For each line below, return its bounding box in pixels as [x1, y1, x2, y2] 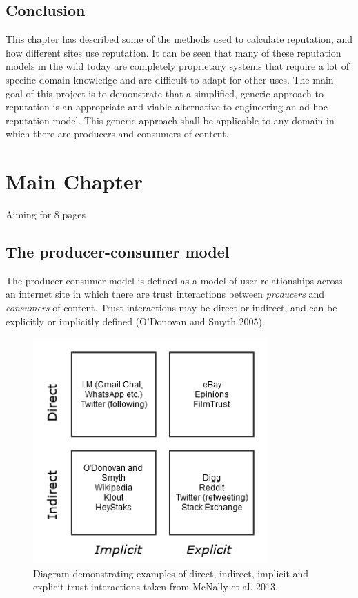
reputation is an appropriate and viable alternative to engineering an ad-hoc [6, 99, 328, 114]
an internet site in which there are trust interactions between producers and [6, 287, 325, 301]
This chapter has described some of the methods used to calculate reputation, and [6, 32, 353, 46]
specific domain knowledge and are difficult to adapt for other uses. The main [6, 72, 334, 86]
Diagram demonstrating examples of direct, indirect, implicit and [33, 566, 309, 580]
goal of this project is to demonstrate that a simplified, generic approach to [6, 86, 324, 100]
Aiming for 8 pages [6, 207, 86, 222]
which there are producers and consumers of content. [6, 126, 229, 141]
